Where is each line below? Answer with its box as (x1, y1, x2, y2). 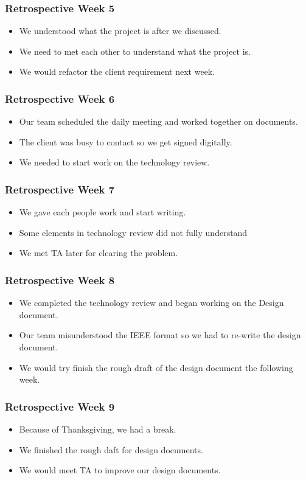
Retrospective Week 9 (5, 398, 115, 414)
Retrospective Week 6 (5, 91, 115, 106)
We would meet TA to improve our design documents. (19, 464, 221, 476)
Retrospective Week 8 (5, 272, 115, 287)
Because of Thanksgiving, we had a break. (19, 423, 176, 435)
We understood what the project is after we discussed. (19, 24, 221, 37)
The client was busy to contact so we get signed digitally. (19, 135, 232, 148)
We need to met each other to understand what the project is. (19, 44, 251, 57)
